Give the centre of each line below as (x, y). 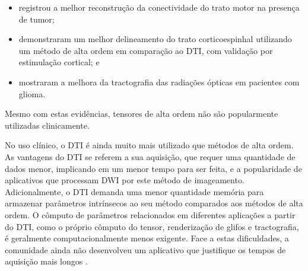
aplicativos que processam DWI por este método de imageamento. (125, 180)
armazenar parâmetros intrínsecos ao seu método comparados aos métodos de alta (154, 203)
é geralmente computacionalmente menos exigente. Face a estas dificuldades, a (147, 238)
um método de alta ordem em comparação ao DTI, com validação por (146, 50)
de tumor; (36, 19)
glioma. (32, 93)
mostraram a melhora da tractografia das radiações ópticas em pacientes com (159, 82)
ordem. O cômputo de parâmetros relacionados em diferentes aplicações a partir (150, 214)
